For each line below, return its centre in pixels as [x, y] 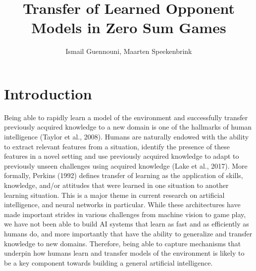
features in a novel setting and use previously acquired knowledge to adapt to [122, 156]
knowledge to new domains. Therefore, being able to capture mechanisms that [123, 243]
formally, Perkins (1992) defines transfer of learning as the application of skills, [124, 175]
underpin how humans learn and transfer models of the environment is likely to [124, 253]
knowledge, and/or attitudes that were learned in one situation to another [116, 185]
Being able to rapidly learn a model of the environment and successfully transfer [126, 117]
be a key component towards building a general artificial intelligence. [108, 262]
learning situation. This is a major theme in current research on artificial [114, 195]
